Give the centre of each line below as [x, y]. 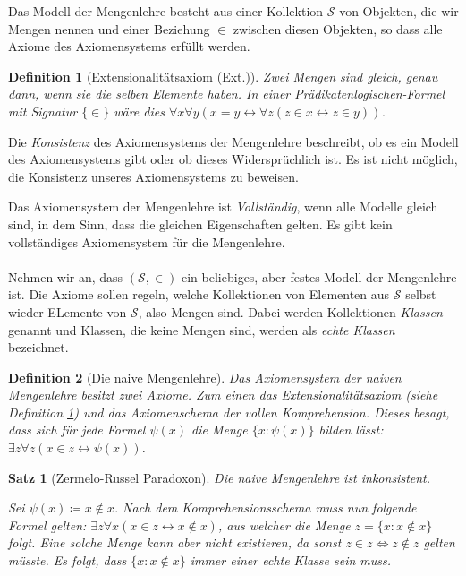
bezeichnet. [38, 347]
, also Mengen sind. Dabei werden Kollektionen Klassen [290, 311]
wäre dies [139, 111]
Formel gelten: [47, 524]
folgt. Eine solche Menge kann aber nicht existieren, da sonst [175, 542]
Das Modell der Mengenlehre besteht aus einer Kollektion [166, 11]
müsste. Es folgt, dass [68, 560]
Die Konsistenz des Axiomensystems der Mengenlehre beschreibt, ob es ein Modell [233, 141]
